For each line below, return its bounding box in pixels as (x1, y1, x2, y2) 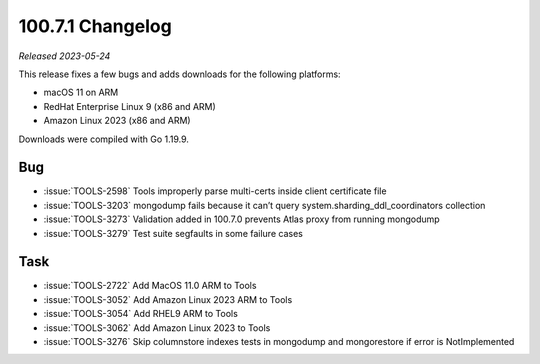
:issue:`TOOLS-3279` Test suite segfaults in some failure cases (43, 227, 304, 239)
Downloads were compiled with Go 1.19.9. (18, 133, 190, 145)
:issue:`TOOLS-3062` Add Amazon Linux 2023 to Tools (43, 321, 271, 334)
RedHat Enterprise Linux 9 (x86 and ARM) (43, 100, 217, 112)
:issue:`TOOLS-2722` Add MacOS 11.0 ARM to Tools (43, 280, 257, 292)
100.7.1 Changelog (18, 15, 172, 37)
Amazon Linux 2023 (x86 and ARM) (43, 115, 191, 127)
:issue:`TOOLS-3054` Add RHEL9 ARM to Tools (43, 308, 239, 320)
